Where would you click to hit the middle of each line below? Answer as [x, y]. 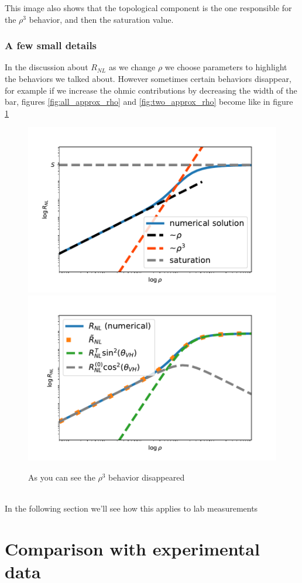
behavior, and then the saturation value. [101, 19]
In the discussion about [47, 67]
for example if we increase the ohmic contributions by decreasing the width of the [151, 90]
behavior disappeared [147, 477]
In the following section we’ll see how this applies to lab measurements [131, 508]
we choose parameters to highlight [226, 67]
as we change [132, 67]
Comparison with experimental [132, 548]
